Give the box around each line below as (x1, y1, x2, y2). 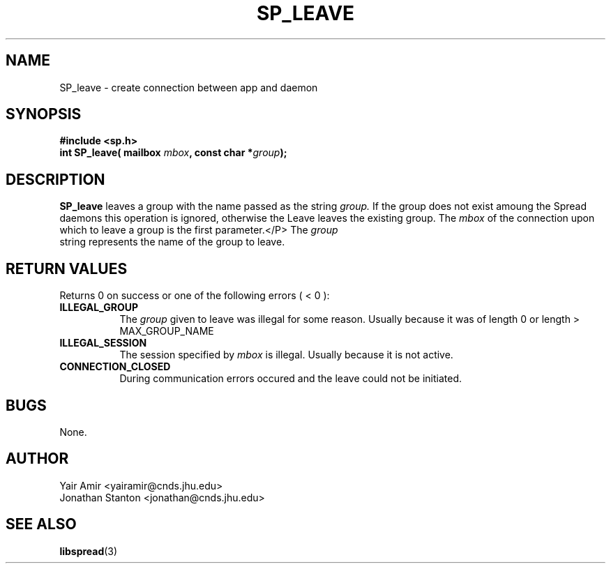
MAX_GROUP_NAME (119, 325, 214, 337)
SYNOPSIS (6, 105, 82, 123)
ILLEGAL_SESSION (59, 337, 147, 349)
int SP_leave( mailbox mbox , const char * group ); (59, 146, 287, 159)
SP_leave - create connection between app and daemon (59, 81, 318, 93)
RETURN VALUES (6, 259, 128, 278)
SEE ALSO (6, 515, 77, 533)
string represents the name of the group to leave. (59, 236, 285, 248)
